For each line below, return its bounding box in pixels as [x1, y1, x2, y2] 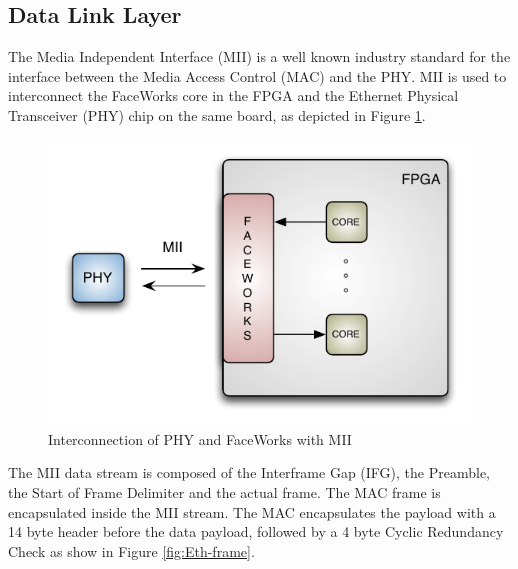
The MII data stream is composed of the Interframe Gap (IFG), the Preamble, [8, 462, 490, 483]
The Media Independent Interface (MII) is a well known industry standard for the [8, 46, 511, 67]
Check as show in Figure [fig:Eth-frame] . [8, 540, 255, 561]
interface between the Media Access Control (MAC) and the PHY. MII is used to [8, 65, 507, 86]
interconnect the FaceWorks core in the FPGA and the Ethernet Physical [8, 85, 459, 106]
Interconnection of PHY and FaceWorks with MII [48, 428, 352, 449]
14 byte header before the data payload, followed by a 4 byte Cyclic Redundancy [8, 521, 504, 542]
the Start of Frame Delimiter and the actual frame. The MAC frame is [8, 482, 441, 503]
